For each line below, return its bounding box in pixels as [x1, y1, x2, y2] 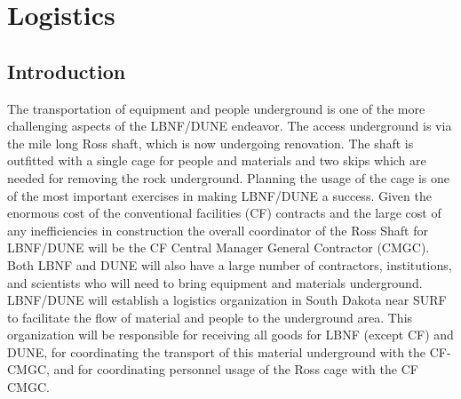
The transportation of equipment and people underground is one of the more [7, 99, 425, 117]
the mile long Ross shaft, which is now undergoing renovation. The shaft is [7, 133, 414, 152]
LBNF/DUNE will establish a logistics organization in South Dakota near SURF [7, 291, 447, 309]
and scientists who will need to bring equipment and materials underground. [7, 273, 423, 291]
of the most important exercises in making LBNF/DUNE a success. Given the [7, 186, 432, 204]
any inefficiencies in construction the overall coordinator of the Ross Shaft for [7, 220, 428, 239]
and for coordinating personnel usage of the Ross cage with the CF [53, 360, 418, 379]
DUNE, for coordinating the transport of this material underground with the [7, 342, 426, 361]
